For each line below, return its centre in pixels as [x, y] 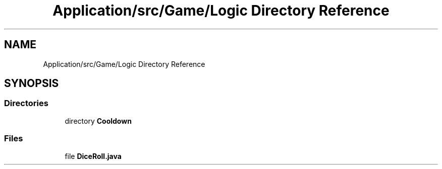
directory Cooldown [98, 121]
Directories [26, 103]
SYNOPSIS [32, 83]
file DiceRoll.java [93, 156]
